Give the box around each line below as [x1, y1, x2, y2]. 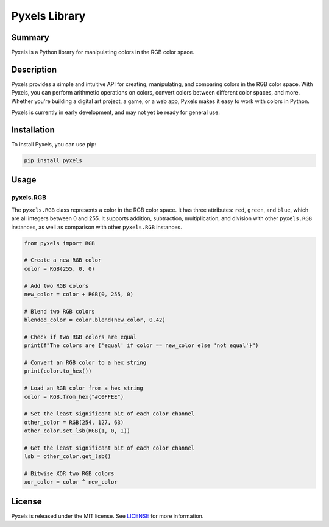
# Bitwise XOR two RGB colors [24, 470, 115, 477]
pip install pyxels [24, 157, 82, 164]
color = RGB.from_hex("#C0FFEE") [24, 393, 124, 400]
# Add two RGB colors [24, 282, 89, 289]
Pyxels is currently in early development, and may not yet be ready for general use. [11, 109, 221, 116]
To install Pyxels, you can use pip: [11, 141, 97, 148]
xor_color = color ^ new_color [24, 479, 118, 486]
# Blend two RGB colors [24, 308, 96, 315]
